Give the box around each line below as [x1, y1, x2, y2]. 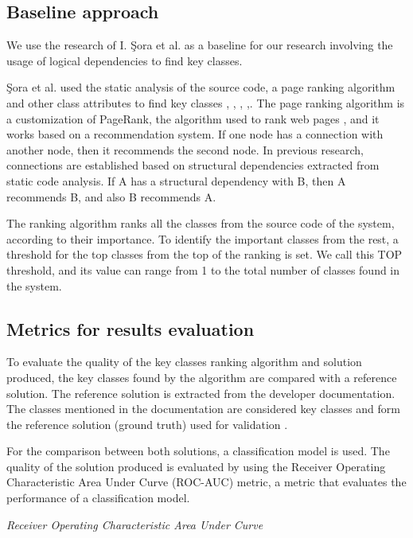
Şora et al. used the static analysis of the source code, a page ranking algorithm [6, 79, 395, 96]
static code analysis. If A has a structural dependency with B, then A [6, 172, 346, 189]
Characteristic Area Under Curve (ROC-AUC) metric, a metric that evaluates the [6, 474, 407, 490]
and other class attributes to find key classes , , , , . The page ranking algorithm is [6, 94, 405, 111]
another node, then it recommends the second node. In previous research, [6, 141, 364, 158]
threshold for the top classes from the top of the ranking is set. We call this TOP [6, 246, 403, 263]
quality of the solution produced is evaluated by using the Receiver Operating [6, 458, 386, 474]
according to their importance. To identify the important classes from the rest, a [6, 230, 399, 247]
